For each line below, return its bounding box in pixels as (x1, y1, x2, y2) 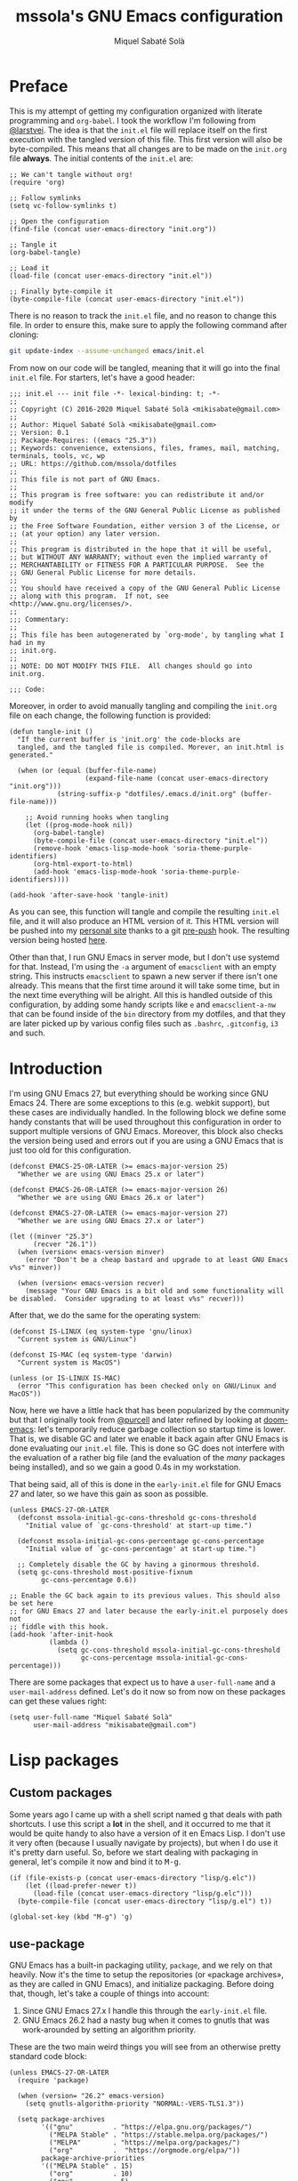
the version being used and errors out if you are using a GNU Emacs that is (9, 1135, 284, 1146)
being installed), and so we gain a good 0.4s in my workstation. (9, 1461, 242, 1472)
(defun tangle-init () (9, 727, 93, 736)
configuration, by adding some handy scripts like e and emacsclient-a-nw (9, 999, 277, 1010)
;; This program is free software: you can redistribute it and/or (9, 490, 265, 499)
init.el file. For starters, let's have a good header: (9, 372, 196, 382)
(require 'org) (9, 178, 66, 187)
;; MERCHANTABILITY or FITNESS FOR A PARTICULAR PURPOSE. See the (9, 560, 265, 569)
